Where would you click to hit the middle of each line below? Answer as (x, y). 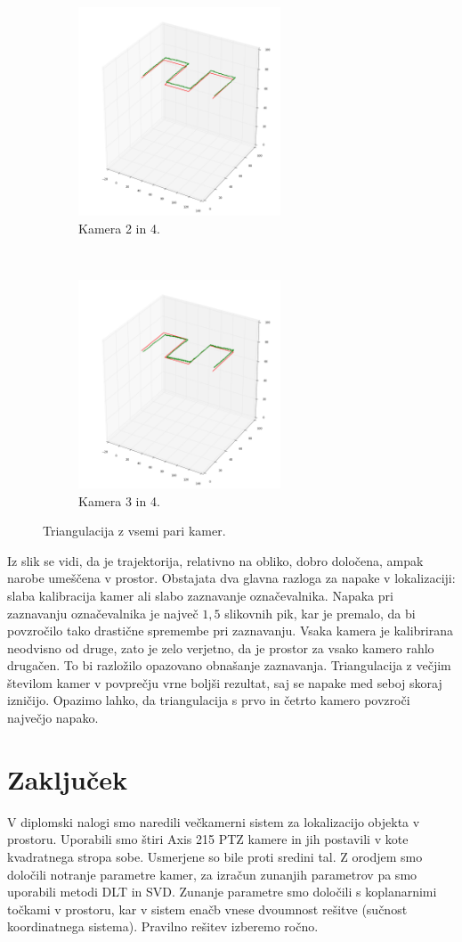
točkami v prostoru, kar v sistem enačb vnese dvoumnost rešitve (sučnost (207, 909)
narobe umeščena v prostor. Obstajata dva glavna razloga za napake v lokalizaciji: (231, 578)
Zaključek (68, 778)
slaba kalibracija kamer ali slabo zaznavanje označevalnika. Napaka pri (200, 595)
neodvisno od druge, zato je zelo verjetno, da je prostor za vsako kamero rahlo (221, 647)
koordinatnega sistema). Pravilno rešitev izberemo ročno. (163, 926)
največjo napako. (53, 718)
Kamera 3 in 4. (119, 500)
